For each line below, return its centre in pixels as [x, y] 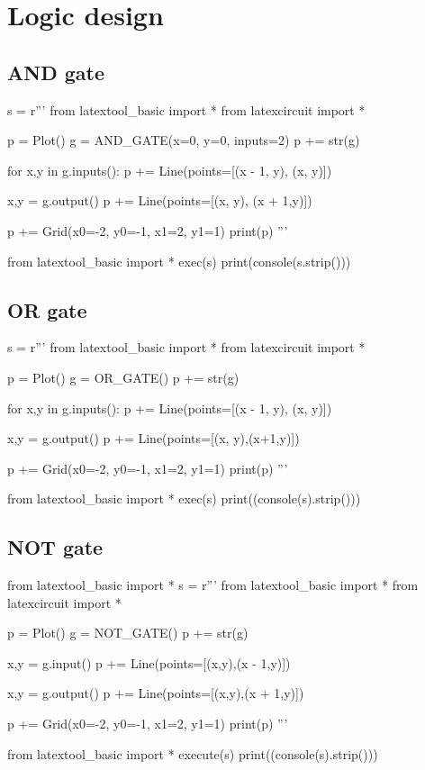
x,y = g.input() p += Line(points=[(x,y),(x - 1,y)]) [149, 662]
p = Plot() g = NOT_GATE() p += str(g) [128, 633]
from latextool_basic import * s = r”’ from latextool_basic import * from [213, 585]
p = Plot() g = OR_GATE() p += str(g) [123, 377]
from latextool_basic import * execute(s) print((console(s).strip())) [193, 753]
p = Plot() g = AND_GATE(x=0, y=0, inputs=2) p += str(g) [184, 140]
